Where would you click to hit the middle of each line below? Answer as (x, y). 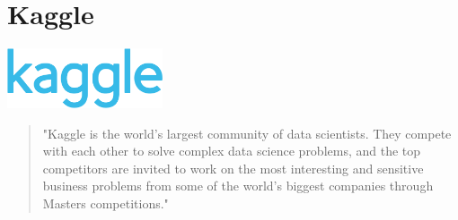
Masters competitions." (106, 203)
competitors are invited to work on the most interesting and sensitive (233, 168)
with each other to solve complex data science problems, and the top (232, 151)
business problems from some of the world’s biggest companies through (238, 186)
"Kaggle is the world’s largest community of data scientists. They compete (247, 133)
